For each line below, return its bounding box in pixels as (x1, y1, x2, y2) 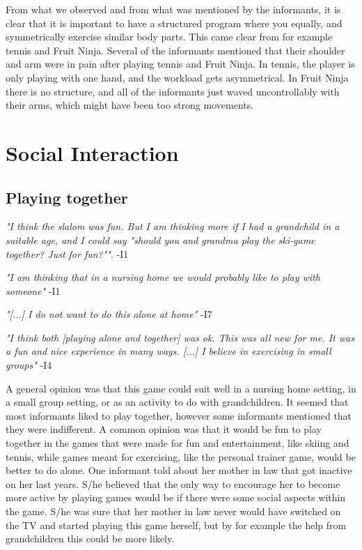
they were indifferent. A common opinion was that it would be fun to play (6, 422, 322, 436)
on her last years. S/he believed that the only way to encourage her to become (6, 476, 340, 491)
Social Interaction (6, 138, 179, 167)
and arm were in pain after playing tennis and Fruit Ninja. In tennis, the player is (6, 56, 355, 71)
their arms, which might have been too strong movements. (6, 98, 254, 112)
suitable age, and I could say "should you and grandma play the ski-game (6, 232, 315, 247)
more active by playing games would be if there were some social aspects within (6, 490, 346, 505)
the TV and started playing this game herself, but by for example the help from (6, 517, 347, 532)
